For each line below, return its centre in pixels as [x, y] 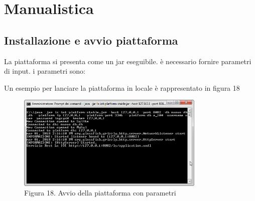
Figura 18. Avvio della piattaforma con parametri [100, 193]
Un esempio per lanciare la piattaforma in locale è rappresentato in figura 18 [122, 87]
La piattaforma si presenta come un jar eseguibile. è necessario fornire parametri [128, 61]
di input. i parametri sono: [45, 71]
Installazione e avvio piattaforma [91, 40]
